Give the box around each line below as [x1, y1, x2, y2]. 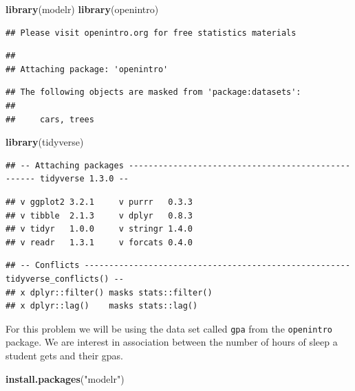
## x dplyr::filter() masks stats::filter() [6, 287, 213, 298]
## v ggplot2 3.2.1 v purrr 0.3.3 [6, 197, 193, 207]
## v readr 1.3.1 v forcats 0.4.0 [6, 237, 193, 247]
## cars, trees [6, 114, 94, 124]
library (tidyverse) [6, 135, 84, 149]
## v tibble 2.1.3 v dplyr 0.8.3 [6, 210, 193, 221]
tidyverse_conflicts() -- [6, 273, 124, 284]
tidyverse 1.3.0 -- [40, 174, 129, 184]
